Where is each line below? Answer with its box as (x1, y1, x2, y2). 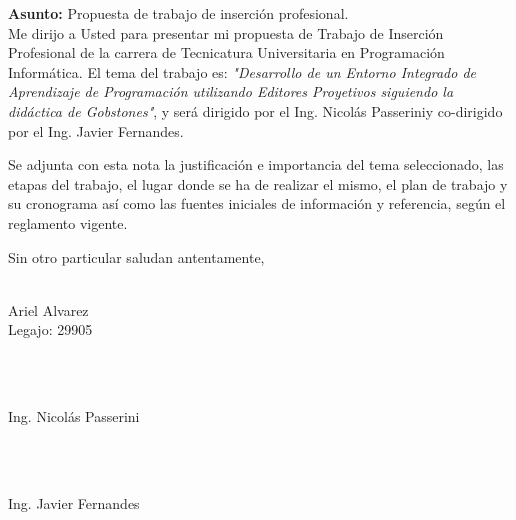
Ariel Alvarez (8, 299, 89, 320)
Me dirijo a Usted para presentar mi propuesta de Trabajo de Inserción (8, 22, 444, 43)
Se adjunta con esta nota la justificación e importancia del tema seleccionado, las (8, 154, 504, 175)
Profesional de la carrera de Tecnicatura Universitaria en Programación (8, 42, 445, 63)
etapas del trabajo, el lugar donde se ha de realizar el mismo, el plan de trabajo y (8, 173, 508, 194)
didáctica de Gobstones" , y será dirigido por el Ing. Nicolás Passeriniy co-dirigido (8, 100, 503, 121)
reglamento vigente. (8, 212, 128, 233)
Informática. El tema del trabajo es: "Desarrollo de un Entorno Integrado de (8, 61, 476, 82)
